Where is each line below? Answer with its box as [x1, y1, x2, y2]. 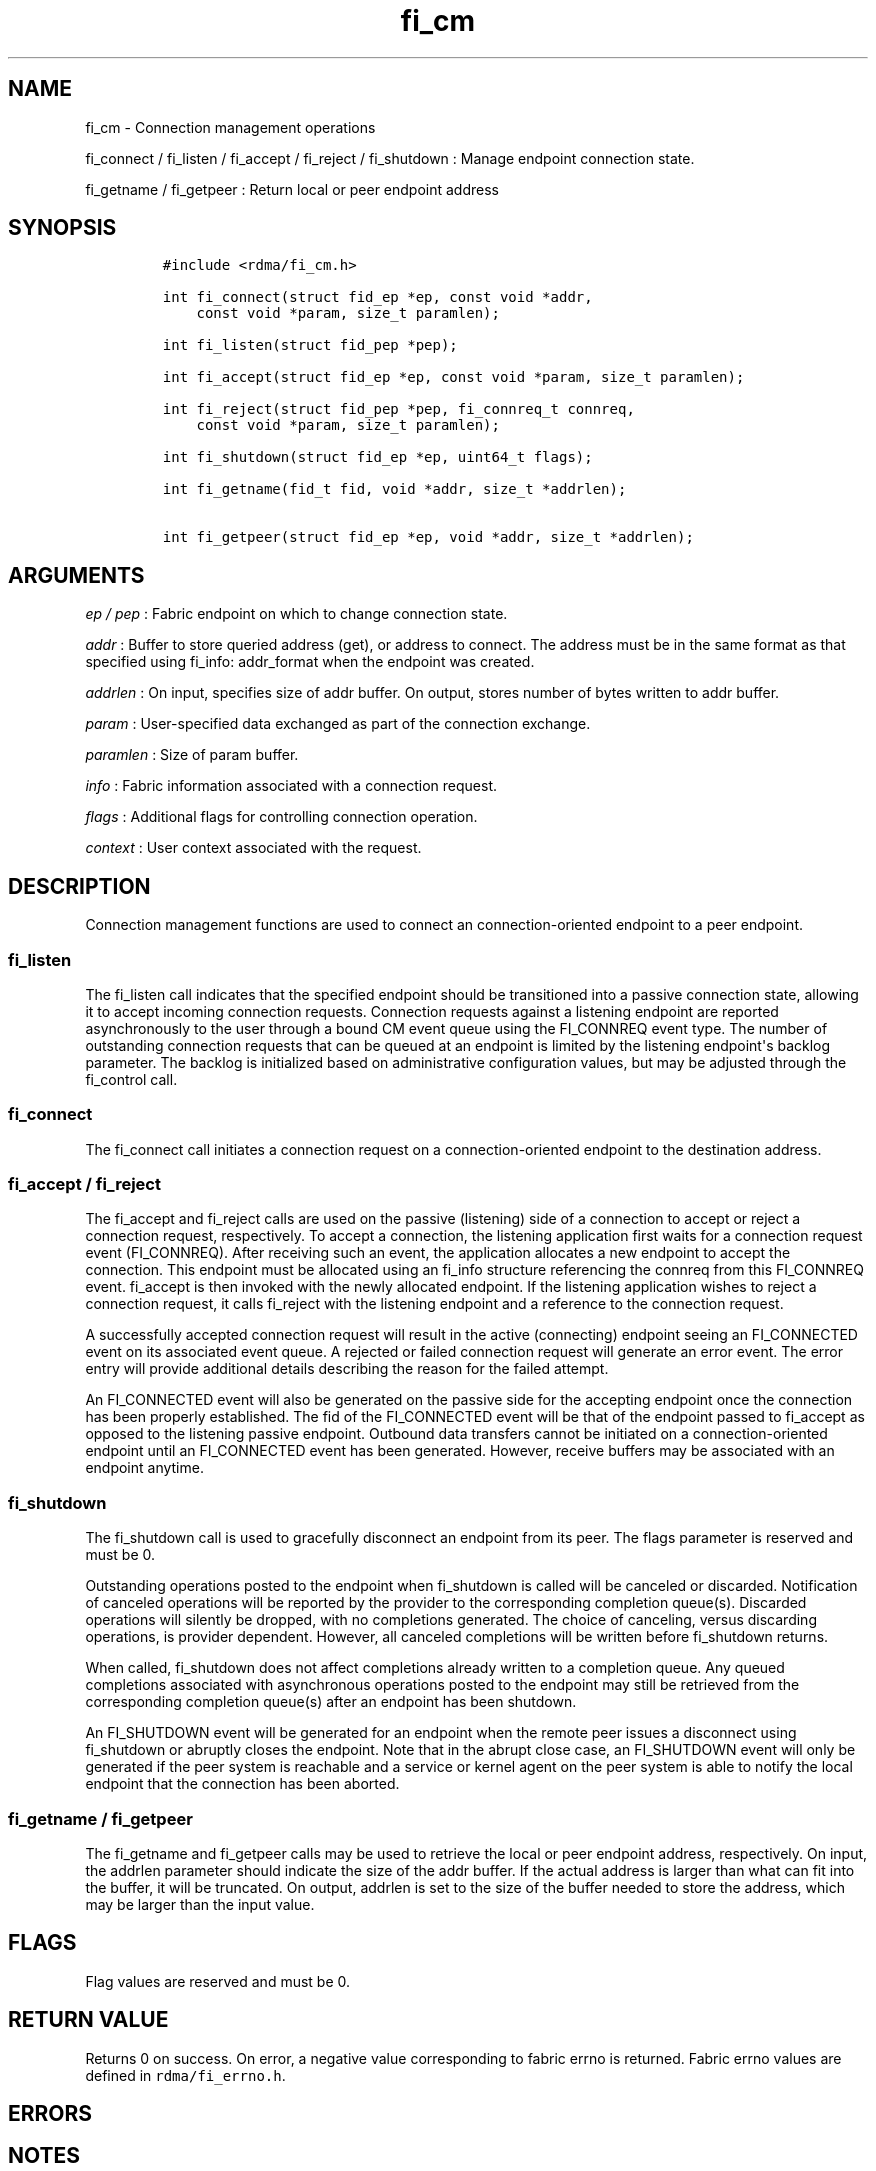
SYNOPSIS [8, 215, 117, 241]
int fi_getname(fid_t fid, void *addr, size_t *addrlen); [162, 481, 627, 498]
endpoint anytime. [85, 1459, 204, 1477]
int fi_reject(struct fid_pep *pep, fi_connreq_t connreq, [162, 401, 635, 418]
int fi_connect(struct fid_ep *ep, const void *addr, [162, 289, 593, 306]
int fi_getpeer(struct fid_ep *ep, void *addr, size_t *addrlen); [162, 529, 694, 546]
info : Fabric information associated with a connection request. [85, 777, 498, 795]
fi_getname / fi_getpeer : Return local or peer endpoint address [85, 180, 499, 198]
